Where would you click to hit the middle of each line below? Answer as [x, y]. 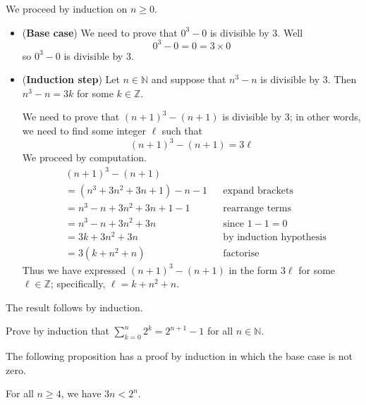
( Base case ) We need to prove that [100, 32]
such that [182, 131]
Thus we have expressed [74, 269]
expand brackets [258, 191]
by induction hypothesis [275, 237]
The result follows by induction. [74, 307]
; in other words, [325, 117]
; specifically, [78, 283]
